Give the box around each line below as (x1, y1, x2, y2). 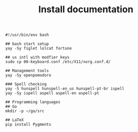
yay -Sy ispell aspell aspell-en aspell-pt (5, 91, 100, 96)
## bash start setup (5, 41, 50, 47)
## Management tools (5, 68, 50, 74)
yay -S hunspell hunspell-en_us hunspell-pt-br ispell (5, 86, 125, 92)
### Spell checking (5, 82, 47, 87)
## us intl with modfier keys (5, 55, 70, 60)
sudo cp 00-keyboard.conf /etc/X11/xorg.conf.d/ (5, 59, 111, 64)
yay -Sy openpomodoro (5, 73, 52, 78)
